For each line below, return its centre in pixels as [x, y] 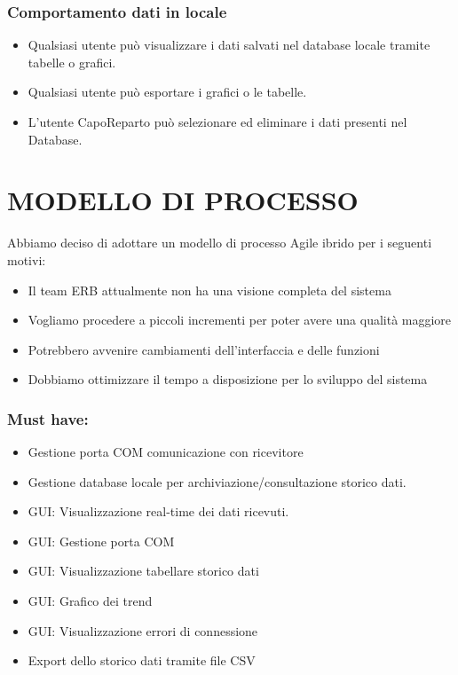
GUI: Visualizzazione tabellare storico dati [143, 571]
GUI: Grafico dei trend [90, 601]
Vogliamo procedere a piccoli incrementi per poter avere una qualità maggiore [240, 320]
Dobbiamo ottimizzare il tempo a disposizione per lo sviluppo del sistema [228, 379]
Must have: [48, 418]
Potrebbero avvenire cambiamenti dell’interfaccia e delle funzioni [204, 349]
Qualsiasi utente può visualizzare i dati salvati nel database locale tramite [229, 45]
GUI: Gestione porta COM [101, 541]
